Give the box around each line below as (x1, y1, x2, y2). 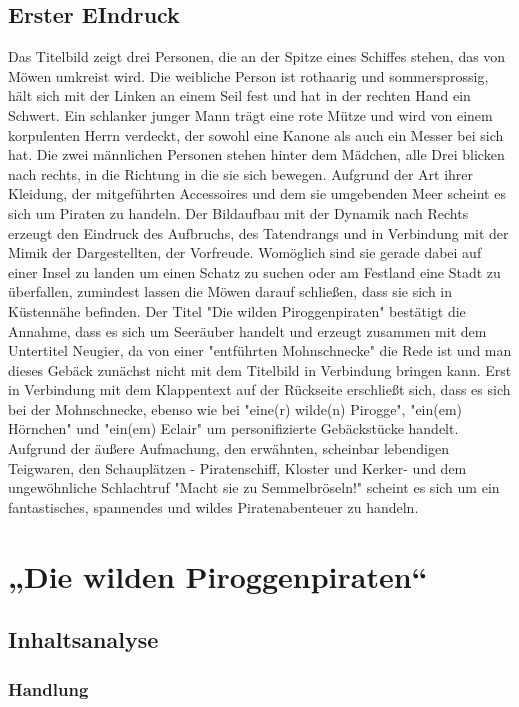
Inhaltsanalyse (8, 624, 159, 655)
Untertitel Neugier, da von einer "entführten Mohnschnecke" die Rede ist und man (8, 340, 512, 361)
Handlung (8, 676, 89, 701)
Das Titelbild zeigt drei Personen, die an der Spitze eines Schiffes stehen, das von (8, 46, 506, 67)
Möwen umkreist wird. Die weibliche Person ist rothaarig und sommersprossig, (8, 65, 489, 86)
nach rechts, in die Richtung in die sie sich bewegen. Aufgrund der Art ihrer (8, 163, 473, 184)
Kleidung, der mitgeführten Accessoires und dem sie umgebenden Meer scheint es (8, 183, 506, 204)
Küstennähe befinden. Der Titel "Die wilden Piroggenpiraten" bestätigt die (8, 300, 466, 321)
